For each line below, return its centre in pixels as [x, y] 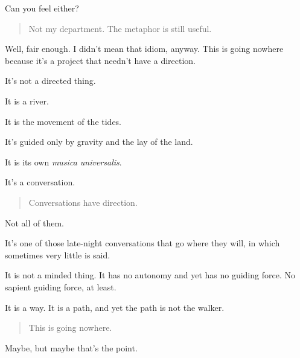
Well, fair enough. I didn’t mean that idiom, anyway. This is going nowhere [144, 49]
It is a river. [27, 101]
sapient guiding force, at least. [61, 286]
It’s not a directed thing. [50, 81]
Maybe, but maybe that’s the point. [71, 347]
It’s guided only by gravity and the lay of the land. [99, 142]
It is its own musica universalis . [63, 161]
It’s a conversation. [40, 182]
